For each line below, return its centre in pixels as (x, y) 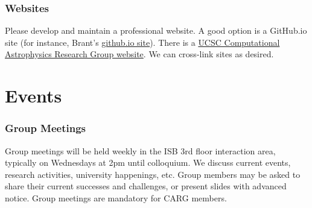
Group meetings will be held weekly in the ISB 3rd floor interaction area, (140, 150)
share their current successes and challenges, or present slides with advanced (146, 186)
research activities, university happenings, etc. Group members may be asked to (153, 174)
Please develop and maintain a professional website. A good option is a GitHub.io (156, 30)
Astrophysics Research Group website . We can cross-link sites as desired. (139, 54)
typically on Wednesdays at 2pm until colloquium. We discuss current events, (148, 162)
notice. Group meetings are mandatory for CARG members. (116, 197)
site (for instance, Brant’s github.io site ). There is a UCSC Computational (142, 42)
